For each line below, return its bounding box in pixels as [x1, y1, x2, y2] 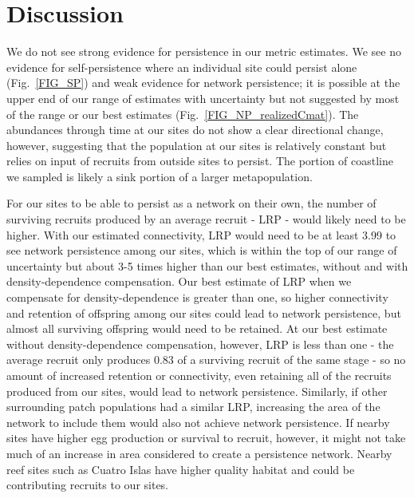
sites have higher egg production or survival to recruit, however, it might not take [6, 429, 406, 446]
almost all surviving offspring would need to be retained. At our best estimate [6, 320, 388, 337]
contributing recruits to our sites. [6, 476, 169, 493]
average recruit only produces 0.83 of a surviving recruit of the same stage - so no [6, 351, 406, 368]
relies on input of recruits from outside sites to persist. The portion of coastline [6, 152, 394, 169]
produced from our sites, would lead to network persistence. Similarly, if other [6, 382, 388, 399]
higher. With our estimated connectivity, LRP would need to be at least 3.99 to [6, 226, 396, 243]
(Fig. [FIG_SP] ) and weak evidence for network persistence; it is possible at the [6, 74, 400, 91]
